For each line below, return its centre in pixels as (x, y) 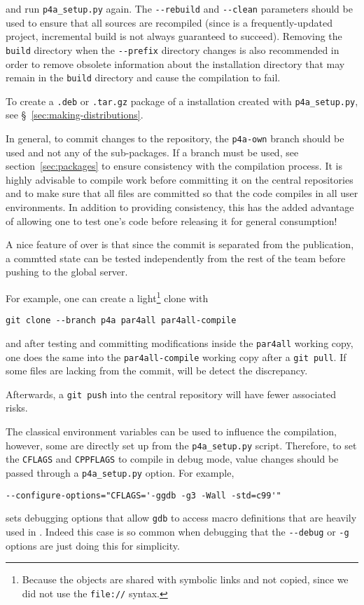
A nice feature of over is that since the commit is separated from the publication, (180, 244)
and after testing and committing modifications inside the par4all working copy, (180, 342)
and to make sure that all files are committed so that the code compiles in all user (182, 193)
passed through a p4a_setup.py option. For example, (120, 472)
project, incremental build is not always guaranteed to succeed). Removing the (174, 36)
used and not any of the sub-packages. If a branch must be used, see (152, 152)
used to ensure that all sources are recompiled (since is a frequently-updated (169, 22)
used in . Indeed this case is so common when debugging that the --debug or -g (177, 531)
